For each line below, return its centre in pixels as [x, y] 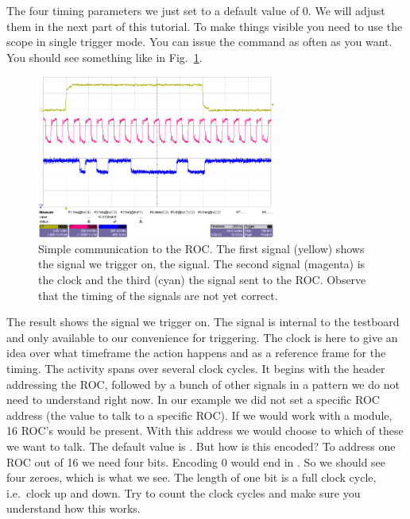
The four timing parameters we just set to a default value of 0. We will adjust [196, 10]
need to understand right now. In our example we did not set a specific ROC [193, 400]
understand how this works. [73, 508]
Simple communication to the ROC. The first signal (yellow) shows [201, 248]
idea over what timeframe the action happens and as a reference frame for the [196, 353]
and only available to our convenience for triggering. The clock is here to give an [202, 337]
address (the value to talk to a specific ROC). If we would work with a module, [199, 415]
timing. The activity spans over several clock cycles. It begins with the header [196, 369]
